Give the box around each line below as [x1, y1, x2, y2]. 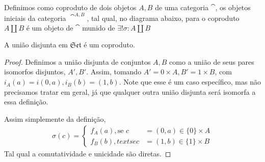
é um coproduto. [84, 39, 135, 50]
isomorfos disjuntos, [4, 66, 66, 77]
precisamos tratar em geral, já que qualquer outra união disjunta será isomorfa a [4, 86, 256, 97]
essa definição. [4, 96, 48, 107]
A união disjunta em [4, 39, 68, 50]
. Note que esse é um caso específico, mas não [119, 76, 261, 87]
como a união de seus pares [169, 56, 254, 67]
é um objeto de [26, 22, 73, 33]
